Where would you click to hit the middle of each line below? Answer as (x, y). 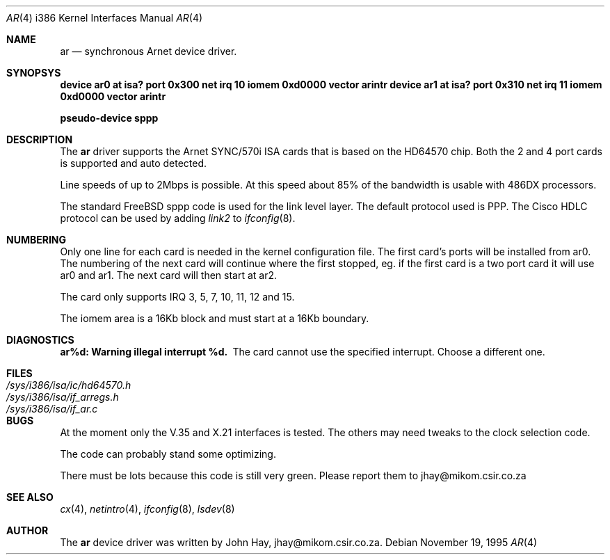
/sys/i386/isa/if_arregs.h (63, 397)
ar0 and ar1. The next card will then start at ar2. (169, 275)
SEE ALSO (30, 497)
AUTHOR (27, 530)
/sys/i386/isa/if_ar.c (52, 409)
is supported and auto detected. (134, 163)
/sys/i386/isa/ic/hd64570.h (69, 385)
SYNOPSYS (34, 73)
